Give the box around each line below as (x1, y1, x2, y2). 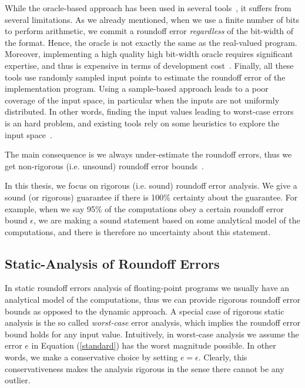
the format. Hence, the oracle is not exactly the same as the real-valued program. (5, 36, 297, 48)
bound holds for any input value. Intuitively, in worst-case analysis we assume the (5, 327, 299, 340)
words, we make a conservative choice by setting (5, 351, 178, 363)
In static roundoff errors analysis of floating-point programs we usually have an (5, 282, 290, 294)
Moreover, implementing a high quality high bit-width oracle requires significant (5, 48, 293, 60)
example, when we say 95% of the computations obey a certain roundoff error (5, 202, 284, 215)
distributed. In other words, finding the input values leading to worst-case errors (5, 105, 294, 118)
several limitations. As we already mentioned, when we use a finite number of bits (5, 13, 299, 25)
